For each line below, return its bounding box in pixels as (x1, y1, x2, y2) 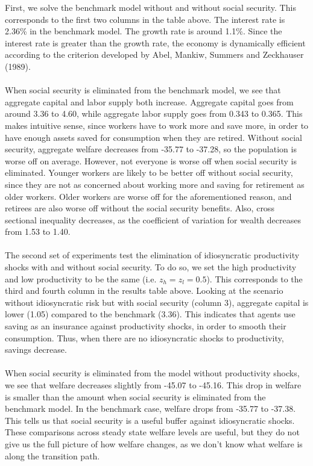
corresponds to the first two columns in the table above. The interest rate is (5, 13, 285, 25)
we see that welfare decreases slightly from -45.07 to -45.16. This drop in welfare (5, 379, 302, 391)
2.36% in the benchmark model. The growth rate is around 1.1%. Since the (5, 25, 282, 37)
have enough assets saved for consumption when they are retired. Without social (5, 131, 302, 143)
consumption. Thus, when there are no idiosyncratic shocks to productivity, (5, 331, 284, 344)
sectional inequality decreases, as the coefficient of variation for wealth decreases (5, 213, 301, 226)
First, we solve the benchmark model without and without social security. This (5, 1, 296, 13)
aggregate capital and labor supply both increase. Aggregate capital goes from (5, 95, 294, 108)
